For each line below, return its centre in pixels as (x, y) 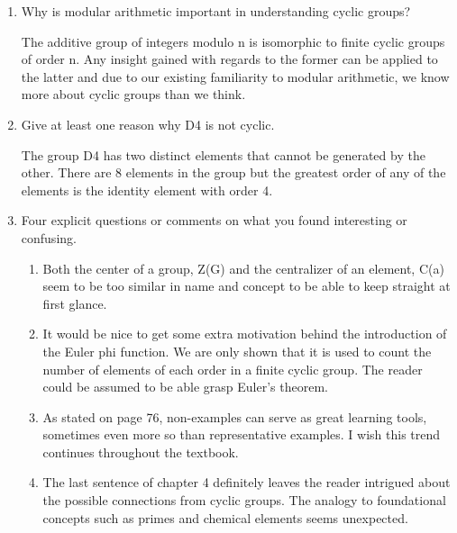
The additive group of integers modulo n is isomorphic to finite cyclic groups (233, 41)
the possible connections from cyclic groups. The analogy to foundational (244, 500)
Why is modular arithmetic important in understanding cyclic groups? (216, 11)
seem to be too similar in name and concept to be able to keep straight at (247, 286)
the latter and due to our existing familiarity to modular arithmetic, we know (235, 76)
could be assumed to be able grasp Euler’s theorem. (185, 387)
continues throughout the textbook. (141, 452)
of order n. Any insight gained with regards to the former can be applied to (229, 59)
